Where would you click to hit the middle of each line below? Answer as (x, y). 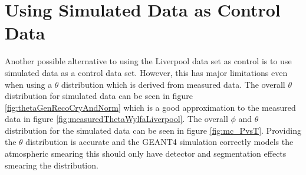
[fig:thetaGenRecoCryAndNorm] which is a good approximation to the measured (150, 107)
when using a (29, 84)
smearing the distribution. (52, 165)
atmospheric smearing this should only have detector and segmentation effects (146, 153)
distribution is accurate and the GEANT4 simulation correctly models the (159, 142)
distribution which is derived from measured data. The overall (173, 84)
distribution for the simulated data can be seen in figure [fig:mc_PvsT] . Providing (153, 130)
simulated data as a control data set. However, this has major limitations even (146, 72)
